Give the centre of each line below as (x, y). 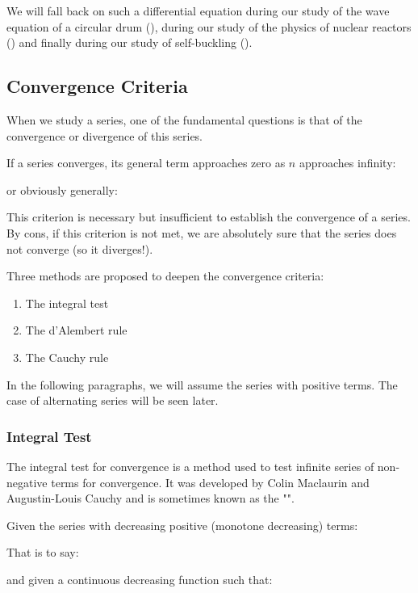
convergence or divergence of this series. (105, 135)
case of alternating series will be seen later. (113, 400)
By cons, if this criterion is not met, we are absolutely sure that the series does (202, 232)
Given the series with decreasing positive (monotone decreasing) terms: (182, 525)
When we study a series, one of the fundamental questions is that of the (184, 119)
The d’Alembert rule (76, 330)
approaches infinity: (347, 163)
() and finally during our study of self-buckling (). (130, 42)
